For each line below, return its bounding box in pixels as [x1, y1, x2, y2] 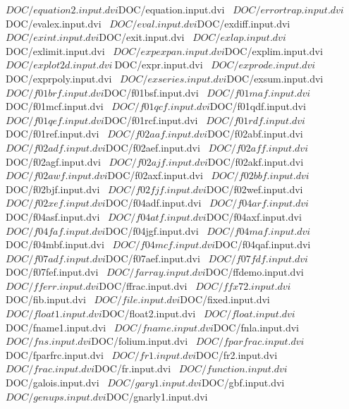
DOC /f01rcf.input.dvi [104, 112, 198, 127]
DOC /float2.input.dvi [102, 306, 196, 321]
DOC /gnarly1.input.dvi [106, 389, 208, 403]
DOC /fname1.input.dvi [6, 319, 106, 334]
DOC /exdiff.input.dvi [197, 16, 290, 30]
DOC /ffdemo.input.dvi [205, 264, 304, 279]
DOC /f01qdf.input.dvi [209, 99, 306, 114]
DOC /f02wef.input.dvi [206, 181, 303, 196]
